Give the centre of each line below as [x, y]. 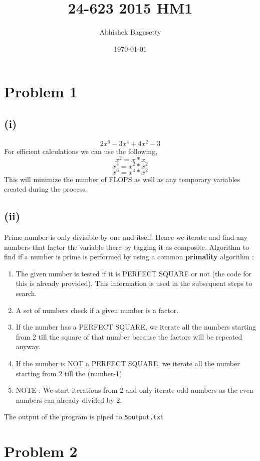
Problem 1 [41, 92]
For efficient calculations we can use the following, [81, 151]
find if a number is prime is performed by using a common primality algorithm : [129, 257]
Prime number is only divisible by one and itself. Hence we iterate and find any [126, 237]
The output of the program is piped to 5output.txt [84, 417]
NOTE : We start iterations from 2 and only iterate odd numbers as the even [135, 390]
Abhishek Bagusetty [130, 32]
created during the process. [46, 189]
